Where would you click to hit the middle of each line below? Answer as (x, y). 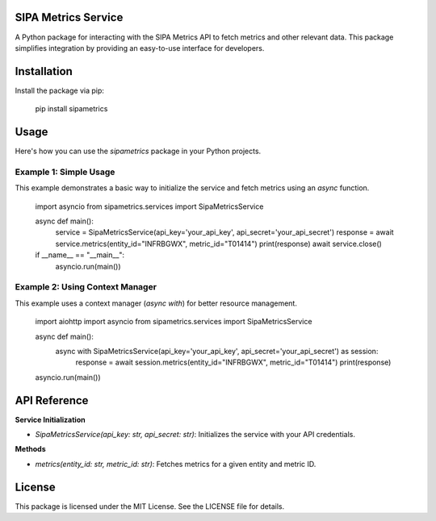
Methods (30, 449)
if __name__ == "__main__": (80, 255)
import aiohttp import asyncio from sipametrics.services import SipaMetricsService (174, 322)
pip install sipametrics (71, 109)
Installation (44, 71)
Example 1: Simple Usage (65, 172)
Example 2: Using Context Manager (86, 287)
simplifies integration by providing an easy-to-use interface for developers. (140, 48)
